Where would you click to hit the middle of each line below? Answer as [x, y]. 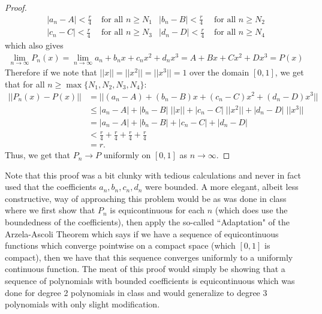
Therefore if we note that [51, 72]
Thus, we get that [37, 155]
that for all [25, 84]
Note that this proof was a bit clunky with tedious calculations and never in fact [153, 175]
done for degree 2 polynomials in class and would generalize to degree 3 [136, 292]
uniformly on [127, 155]
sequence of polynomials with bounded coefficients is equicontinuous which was [150, 281]
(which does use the [251, 210]
